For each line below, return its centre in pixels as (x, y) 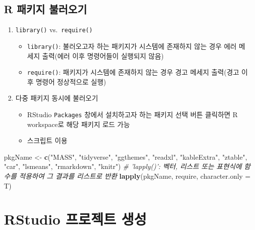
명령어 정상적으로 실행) (71, 81)
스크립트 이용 (47, 140)
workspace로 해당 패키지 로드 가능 (79, 124)
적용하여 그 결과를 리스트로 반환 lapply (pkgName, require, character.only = (135, 176)
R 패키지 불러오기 (46, 9)
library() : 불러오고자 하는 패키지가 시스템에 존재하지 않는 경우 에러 (132, 46)
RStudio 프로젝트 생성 (75, 219)
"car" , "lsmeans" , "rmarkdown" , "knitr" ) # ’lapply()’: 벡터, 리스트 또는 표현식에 (123, 166)
